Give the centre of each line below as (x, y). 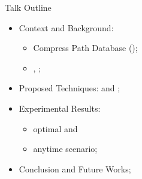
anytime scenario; (65, 149)
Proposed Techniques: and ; (70, 88)
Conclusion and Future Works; (75, 168)
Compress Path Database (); (85, 48)
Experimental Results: (60, 108)
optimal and (55, 128)
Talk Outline (28, 7)
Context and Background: (66, 27)
